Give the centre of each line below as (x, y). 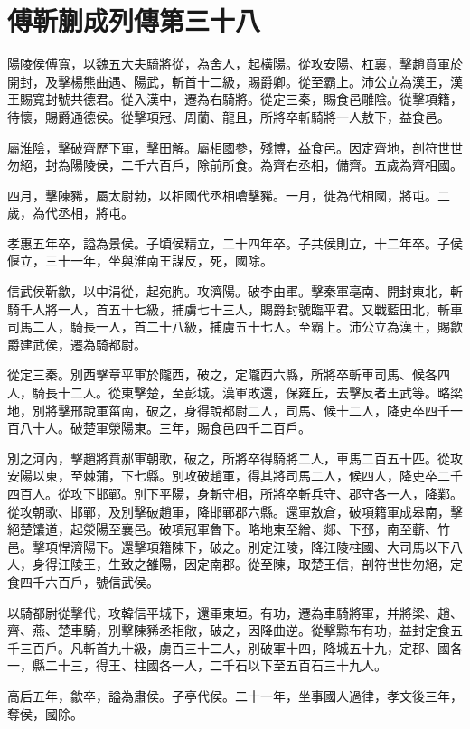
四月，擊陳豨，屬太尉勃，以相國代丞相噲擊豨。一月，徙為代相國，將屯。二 (229, 195)
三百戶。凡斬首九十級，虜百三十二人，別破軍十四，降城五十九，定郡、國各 (241, 647)
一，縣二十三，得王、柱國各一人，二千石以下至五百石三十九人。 (197, 665)
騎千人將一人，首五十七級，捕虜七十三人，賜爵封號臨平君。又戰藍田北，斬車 (235, 308)
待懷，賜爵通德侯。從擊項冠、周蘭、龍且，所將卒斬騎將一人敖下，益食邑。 (229, 116)
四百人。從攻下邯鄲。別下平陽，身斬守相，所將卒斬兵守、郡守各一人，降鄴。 (235, 493)
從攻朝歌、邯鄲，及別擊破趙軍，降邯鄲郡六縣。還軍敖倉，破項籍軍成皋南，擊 (235, 511)
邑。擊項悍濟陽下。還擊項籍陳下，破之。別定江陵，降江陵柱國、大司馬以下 (229, 546)
